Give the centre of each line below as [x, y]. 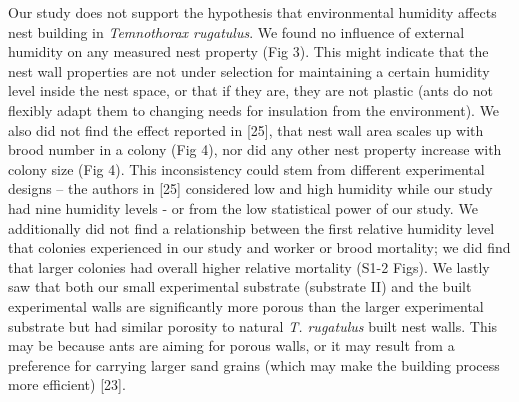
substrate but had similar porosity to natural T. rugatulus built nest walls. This [253, 325]
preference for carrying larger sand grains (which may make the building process [254, 364]
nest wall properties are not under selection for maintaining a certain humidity [249, 70]
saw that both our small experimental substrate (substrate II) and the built [240, 286]
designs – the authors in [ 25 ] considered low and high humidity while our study [250, 188]
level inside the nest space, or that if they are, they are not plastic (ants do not [251, 90]
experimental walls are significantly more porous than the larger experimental [246, 305]
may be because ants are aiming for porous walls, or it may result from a [231, 345]
